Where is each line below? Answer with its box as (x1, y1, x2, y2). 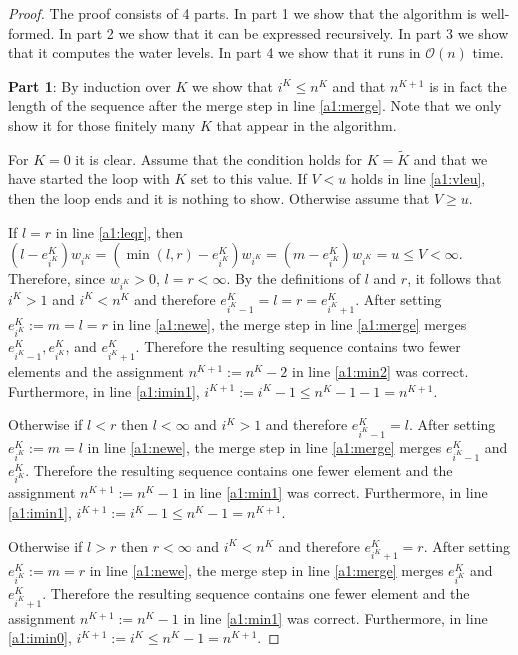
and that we (413, 148, 488, 169)
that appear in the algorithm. (216, 114, 397, 135)
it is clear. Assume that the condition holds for (75, 148, 362, 169)
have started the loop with (8, 168, 170, 189)
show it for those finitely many (8, 114, 196, 135)
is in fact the (429, 75, 507, 96)
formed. (8, 22, 55, 43)
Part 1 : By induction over (8, 75, 171, 96)
